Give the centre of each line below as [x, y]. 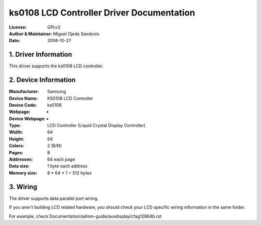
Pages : [16, 152]
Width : [16, 132]
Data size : [19, 166]
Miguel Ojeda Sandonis [76, 33]
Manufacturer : [24, 92]
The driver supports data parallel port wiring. [54, 198]
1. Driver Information [41, 55]
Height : [16, 139]
